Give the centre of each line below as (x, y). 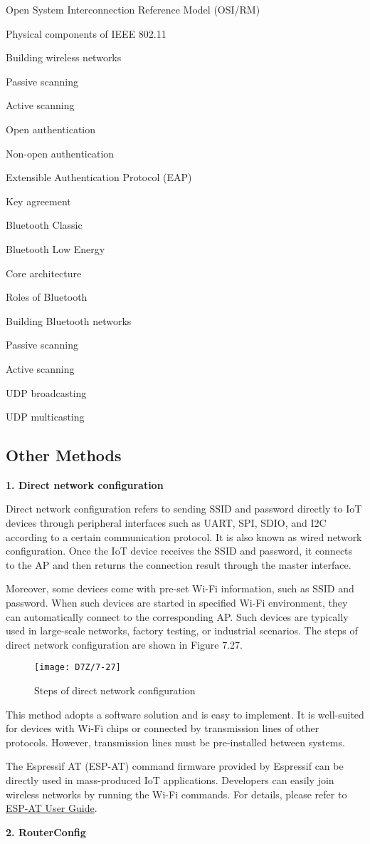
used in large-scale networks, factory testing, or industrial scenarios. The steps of (182, 631)
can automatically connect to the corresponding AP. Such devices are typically (177, 616)
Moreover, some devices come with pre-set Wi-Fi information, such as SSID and (180, 588)
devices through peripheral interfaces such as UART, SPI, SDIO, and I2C (166, 523)
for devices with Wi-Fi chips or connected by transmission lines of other (163, 728)
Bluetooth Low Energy (55, 248)
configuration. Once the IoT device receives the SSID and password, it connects (179, 551)
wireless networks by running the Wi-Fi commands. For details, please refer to (176, 794)
